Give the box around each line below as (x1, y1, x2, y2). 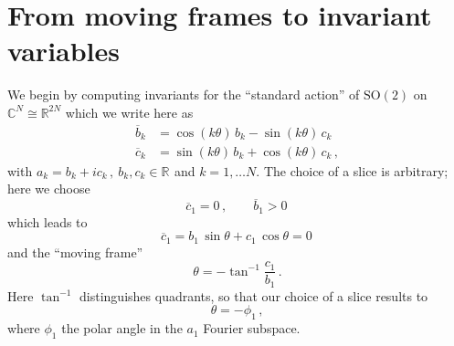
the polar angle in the (61, 319, 183, 338)
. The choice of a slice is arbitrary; (256, 161, 449, 180)
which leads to (7, 212, 88, 231)
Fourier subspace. (203, 319, 301, 338)
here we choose (7, 179, 90, 198)
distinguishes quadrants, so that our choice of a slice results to (79, 286, 428, 305)
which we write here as (65, 102, 194, 121)
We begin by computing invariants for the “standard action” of (7, 85, 360, 104)
